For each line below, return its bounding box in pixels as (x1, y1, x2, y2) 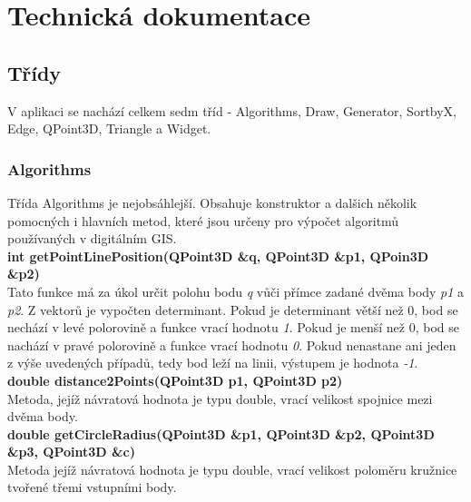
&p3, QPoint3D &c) (7, 442, 135, 461)
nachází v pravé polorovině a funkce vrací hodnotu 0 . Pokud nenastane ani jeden (7, 335, 456, 354)
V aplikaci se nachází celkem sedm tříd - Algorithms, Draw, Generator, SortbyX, (7, 101, 457, 120)
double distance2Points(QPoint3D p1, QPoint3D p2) (7, 370, 343, 389)
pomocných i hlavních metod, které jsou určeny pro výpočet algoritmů (7, 211, 399, 230)
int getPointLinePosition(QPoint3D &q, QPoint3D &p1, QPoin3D (7, 246, 429, 265)
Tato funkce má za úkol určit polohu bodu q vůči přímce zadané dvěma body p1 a (7, 281, 465, 300)
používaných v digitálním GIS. (7, 229, 177, 248)
